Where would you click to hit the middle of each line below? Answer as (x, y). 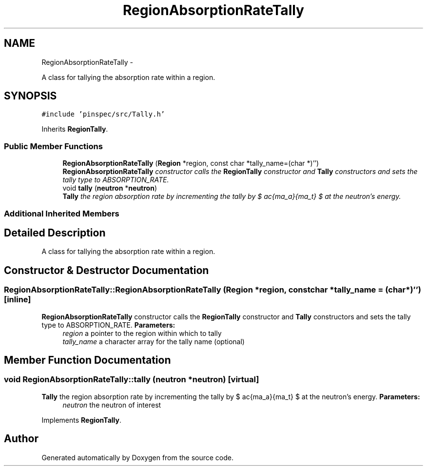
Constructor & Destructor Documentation (107, 270)
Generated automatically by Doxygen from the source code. (138, 457)
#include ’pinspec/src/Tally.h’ (103, 114)
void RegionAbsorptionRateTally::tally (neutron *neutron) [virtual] (132, 380)
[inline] (18, 300)
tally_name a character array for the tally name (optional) (154, 341)
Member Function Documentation (87, 360)
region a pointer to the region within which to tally (142, 333)
